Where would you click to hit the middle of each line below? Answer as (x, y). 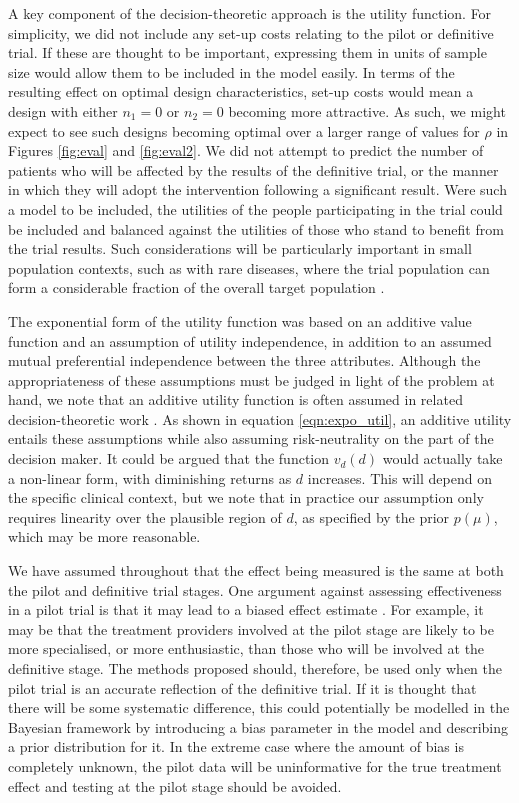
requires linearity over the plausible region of (145, 516)
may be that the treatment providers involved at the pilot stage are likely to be (251, 628)
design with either (63, 110)
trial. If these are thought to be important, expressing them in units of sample (247, 52)
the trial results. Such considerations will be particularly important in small (240, 248)
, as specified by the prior (371, 516)
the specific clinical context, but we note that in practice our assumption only (246, 497)
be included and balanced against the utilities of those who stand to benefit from (256, 228)
